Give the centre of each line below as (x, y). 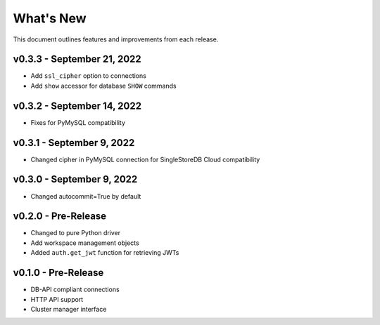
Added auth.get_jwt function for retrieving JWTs (105, 253)
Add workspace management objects (85, 243)
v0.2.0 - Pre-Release (60, 217)
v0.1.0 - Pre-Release (58, 273)
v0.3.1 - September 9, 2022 (74, 143)
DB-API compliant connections (75, 290)
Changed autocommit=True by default (86, 196)
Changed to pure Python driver (76, 233)
